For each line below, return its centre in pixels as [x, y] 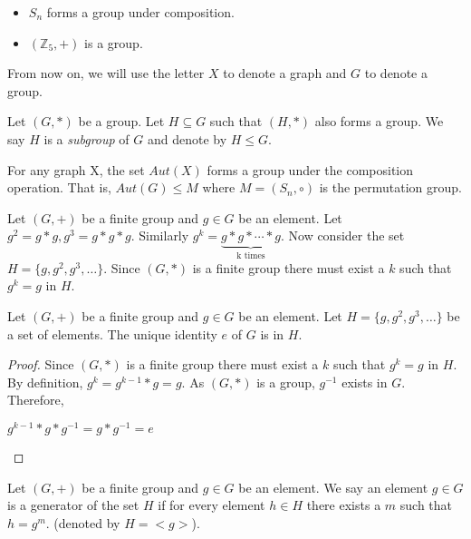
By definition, [45, 382]
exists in [365, 382]
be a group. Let [121, 121]
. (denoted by [83, 522]
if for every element [211, 505]
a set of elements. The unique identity [112, 333]
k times [251, 256]
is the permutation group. [390, 187]
